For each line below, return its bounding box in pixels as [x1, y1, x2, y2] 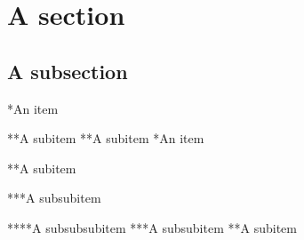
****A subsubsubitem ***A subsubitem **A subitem [7, 218, 297, 236]
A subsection [7, 57, 128, 84]
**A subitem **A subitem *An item [7, 129, 204, 148]
